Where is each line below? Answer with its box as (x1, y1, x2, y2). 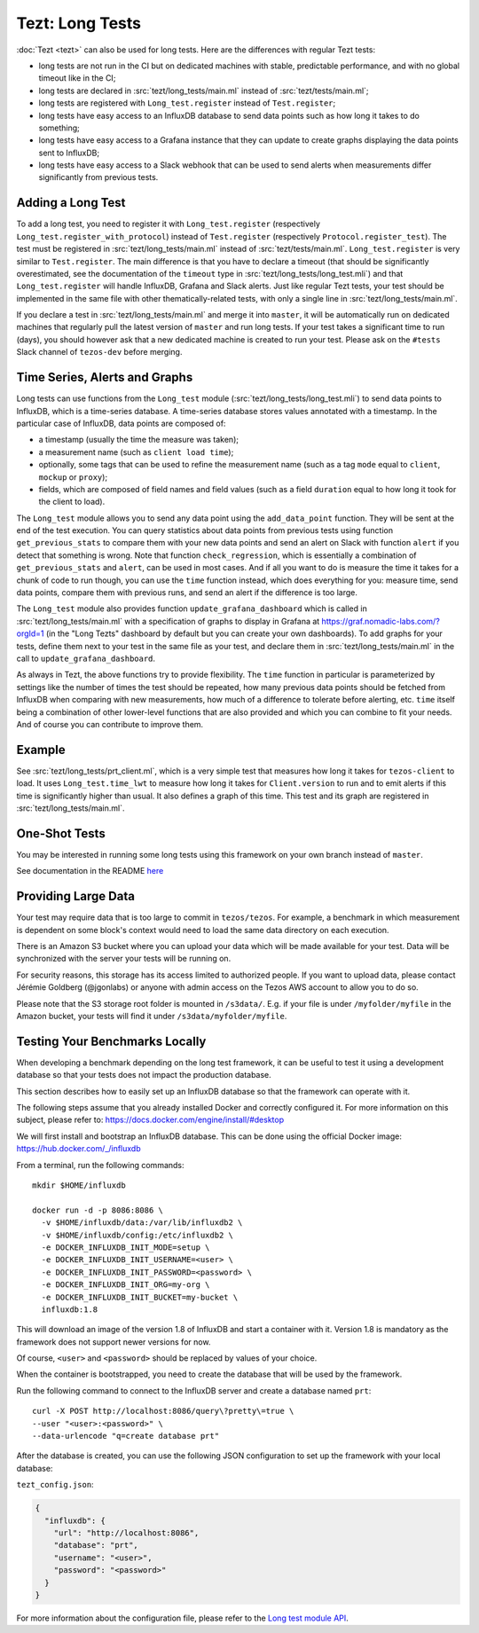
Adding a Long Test (16, 195, 126, 210)
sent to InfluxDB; (38, 147, 100, 158)
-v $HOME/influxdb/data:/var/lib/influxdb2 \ (41, 1218, 243, 1228)
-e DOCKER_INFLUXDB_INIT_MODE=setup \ (41, 1242, 210, 1252)
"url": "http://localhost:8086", (53, 1527, 200, 1538)
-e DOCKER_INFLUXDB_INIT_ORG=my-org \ (41, 1280, 210, 1290)
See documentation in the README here (16, 866, 164, 876)
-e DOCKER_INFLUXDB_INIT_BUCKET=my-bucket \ (41, 1291, 239, 1302)
